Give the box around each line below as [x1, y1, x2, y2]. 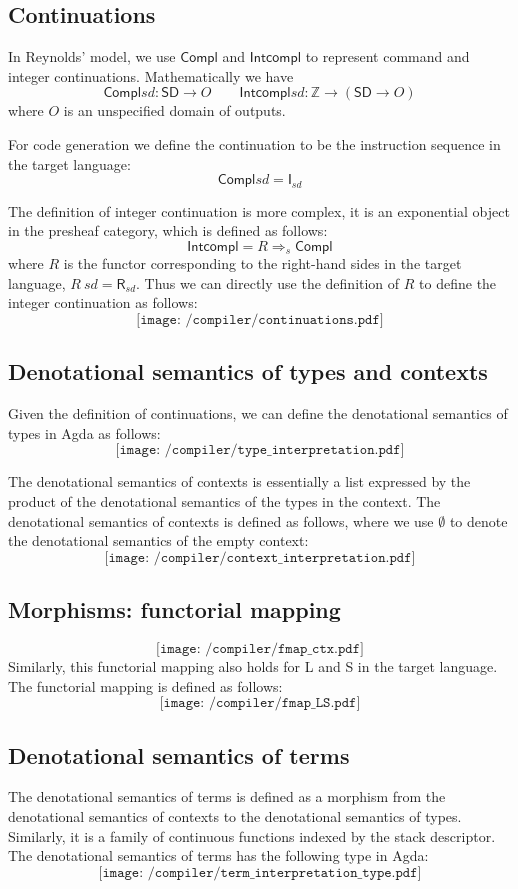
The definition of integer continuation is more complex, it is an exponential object [8, 200, 510, 221]
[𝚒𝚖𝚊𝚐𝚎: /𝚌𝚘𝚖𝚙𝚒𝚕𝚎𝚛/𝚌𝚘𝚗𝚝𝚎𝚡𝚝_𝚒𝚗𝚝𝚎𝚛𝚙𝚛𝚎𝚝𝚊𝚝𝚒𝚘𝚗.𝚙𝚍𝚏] [104, 550, 416, 565]
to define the [419, 272, 497, 293]
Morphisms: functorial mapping [8, 594, 341, 625]
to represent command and [305, 46, 470, 67]
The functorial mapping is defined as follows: [8, 675, 283, 696]
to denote [449, 510, 508, 531]
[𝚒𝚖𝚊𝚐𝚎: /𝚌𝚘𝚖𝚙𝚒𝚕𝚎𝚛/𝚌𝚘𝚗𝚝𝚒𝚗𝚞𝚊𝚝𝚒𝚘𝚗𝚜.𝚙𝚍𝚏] [136, 313, 384, 328]
